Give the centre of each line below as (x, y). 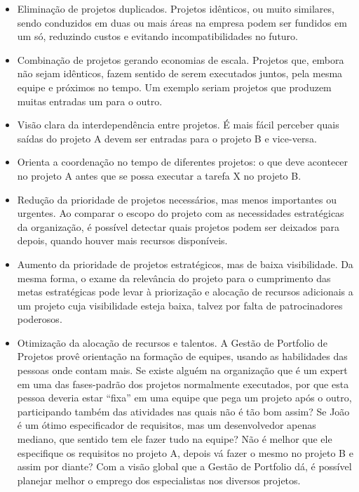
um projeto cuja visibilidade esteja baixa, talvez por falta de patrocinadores (180, 305)
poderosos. (40, 319)
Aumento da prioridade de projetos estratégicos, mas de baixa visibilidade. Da (185, 264)
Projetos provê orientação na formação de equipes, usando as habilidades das (182, 356)
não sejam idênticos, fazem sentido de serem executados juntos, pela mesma (180, 73)
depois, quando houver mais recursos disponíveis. (122, 240)
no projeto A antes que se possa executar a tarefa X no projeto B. (159, 175)
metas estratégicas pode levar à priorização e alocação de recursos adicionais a (185, 292)
